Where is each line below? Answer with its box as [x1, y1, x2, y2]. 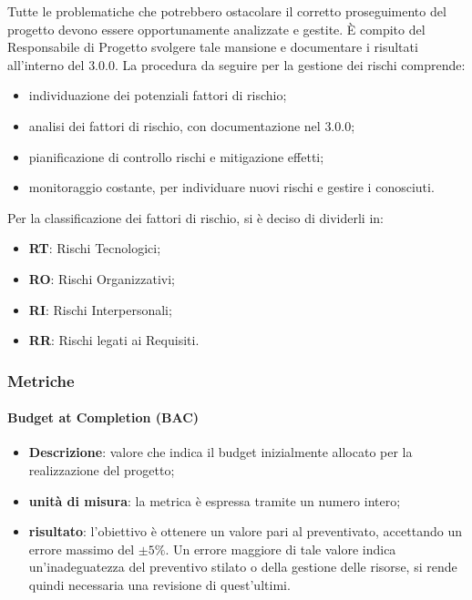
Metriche [7, 369, 75, 392]
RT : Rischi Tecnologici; [28, 239, 161, 258]
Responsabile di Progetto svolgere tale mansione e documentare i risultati [7, 37, 418, 56]
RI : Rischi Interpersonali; [28, 300, 172, 319]
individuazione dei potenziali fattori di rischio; [28, 86, 287, 105]
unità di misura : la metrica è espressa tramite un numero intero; [28, 491, 401, 510]
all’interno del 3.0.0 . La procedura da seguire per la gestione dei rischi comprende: [7, 55, 466, 74]
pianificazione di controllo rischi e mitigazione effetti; [28, 147, 324, 166]
